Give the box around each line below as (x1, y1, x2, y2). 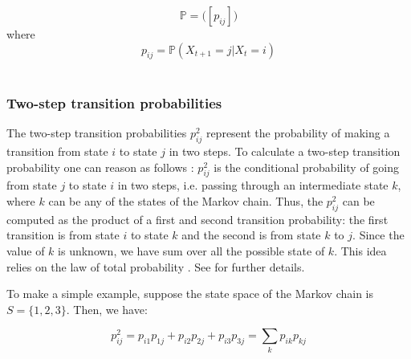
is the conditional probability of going (214, 158, 400, 175)
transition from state (6, 143, 108, 159)
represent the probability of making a (205, 124, 390, 141)
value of (6, 242, 45, 259)
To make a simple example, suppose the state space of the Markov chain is (6, 285, 373, 302)
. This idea (334, 242, 387, 259)
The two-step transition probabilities (6, 124, 187, 141)
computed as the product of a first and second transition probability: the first (6, 210, 389, 227)
